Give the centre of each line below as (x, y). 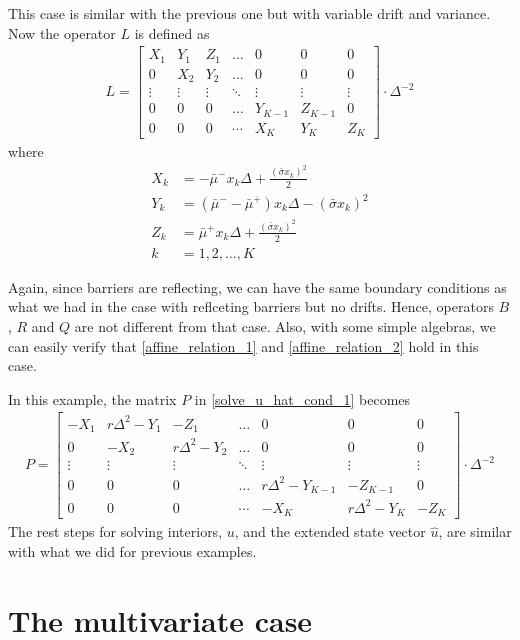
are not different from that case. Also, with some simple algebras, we (285, 326)
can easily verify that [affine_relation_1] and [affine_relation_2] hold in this (243, 345)
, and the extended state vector (330, 531)
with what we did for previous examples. (132, 550)
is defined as (172, 32)
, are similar (475, 531)
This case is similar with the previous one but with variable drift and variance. (249, 13)
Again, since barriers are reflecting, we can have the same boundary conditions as (257, 286)
